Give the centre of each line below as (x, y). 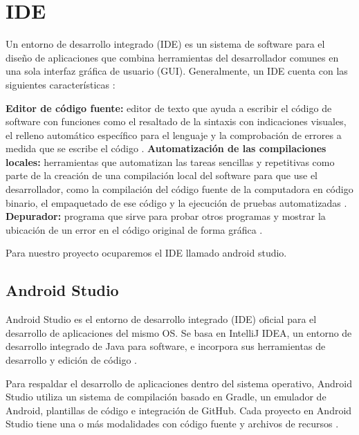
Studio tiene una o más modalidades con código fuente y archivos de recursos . (172, 424)
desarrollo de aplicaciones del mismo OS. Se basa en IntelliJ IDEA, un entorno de (179, 332)
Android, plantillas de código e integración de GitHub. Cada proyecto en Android (179, 410)
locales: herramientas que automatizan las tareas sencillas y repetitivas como (170, 161)
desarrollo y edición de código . (71, 360)
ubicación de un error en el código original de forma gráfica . (134, 229)
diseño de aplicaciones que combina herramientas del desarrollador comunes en (172, 57)
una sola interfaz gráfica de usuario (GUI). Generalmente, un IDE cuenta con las (177, 71)
